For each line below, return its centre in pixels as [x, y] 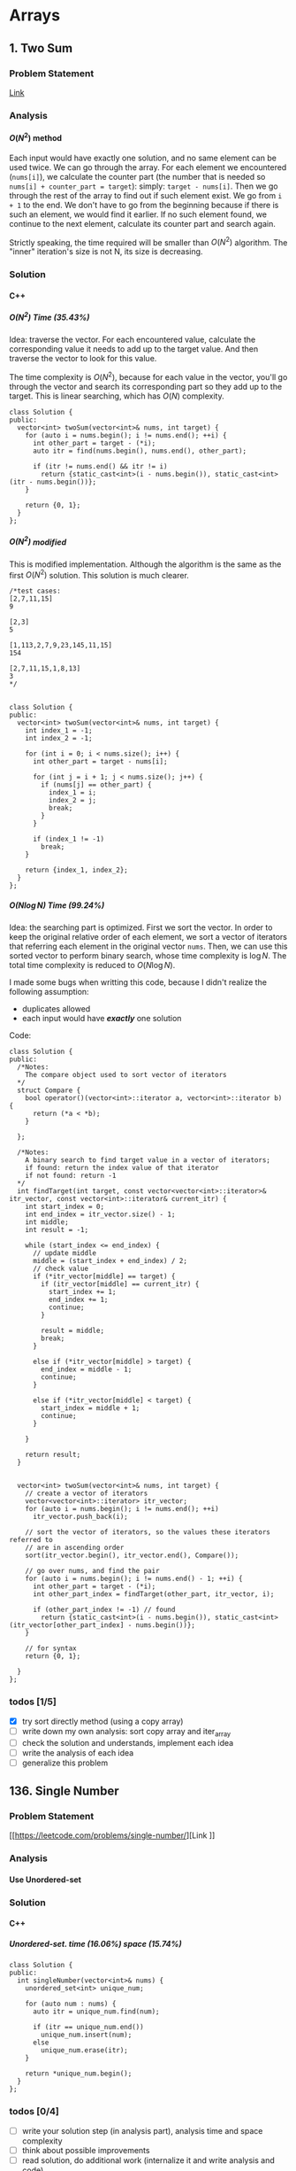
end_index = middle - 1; [87, 1369]
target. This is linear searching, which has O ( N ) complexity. [117, 396]
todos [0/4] [34, 2112]
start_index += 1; [82, 1292]
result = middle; [72, 1331]
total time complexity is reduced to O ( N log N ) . [92, 965]
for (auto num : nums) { [71, 2004]
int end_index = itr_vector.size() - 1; [100, 1214]
